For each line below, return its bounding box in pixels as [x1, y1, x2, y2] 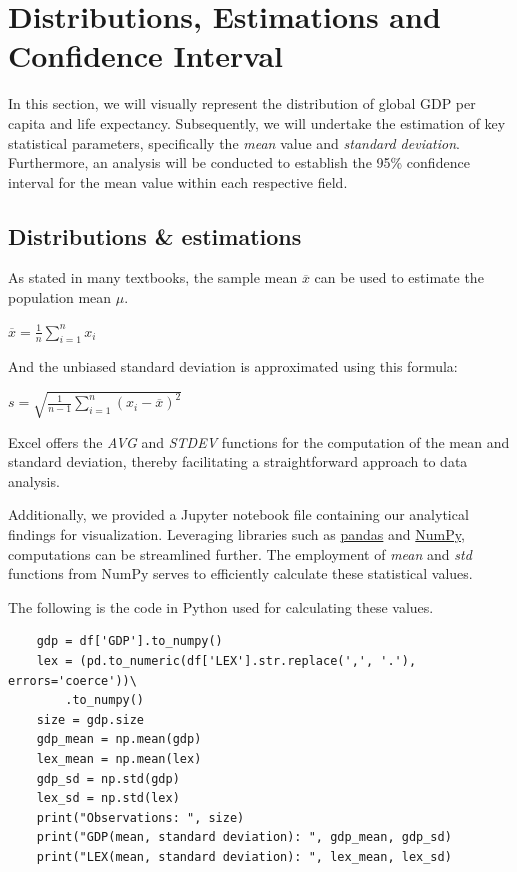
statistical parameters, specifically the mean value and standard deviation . [8, 132, 460, 153]
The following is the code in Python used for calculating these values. [8, 596, 434, 617]
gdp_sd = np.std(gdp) [36, 771, 180, 786]
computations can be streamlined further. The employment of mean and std [8, 543, 472, 564]
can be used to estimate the [314, 267, 484, 288]
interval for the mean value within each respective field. [8, 171, 348, 192]
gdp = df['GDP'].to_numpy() [36, 634, 223, 649]
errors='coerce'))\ [8, 673, 137, 688]
